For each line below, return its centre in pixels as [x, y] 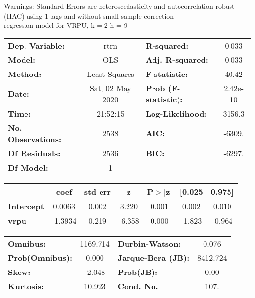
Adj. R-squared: [177, 59]
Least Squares [110, 74]
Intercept [26, 206]
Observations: [35, 139]
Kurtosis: [26, 286]
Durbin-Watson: [149, 243]
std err [97, 191]
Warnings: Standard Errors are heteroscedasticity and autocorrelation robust [119, 6]
